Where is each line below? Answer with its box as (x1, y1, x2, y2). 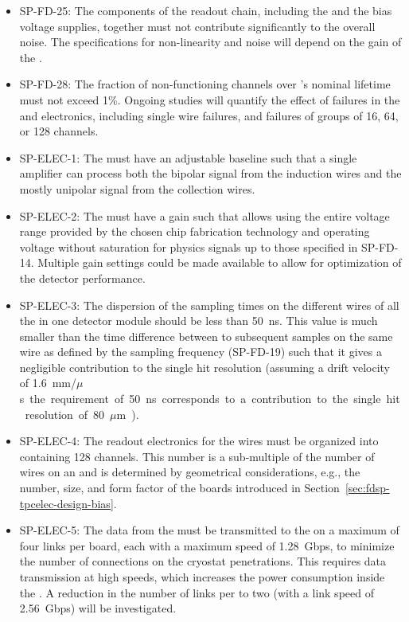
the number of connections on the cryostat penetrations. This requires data (19, 553, 387, 569)
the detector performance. (19, 269, 146, 286)
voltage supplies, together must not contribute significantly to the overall (19, 18, 376, 34)
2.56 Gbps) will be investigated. (19, 600, 177, 616)
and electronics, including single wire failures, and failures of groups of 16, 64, (19, 107, 399, 123)
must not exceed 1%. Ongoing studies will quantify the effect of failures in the (19, 91, 400, 108)
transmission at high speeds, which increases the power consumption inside (19, 569, 385, 585)
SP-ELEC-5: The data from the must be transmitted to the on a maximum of (19, 522, 399, 538)
